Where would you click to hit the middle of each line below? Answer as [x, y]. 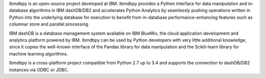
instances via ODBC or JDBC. [39, 70]
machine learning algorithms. [39, 53]
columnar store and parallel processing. [49, 24]
